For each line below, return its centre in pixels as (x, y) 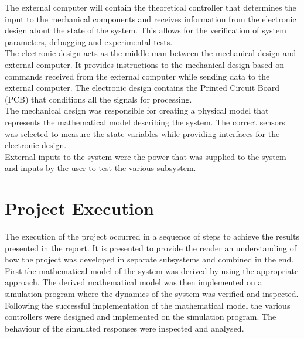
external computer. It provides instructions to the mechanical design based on (144, 64)
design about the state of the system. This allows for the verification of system (146, 30)
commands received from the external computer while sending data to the (137, 76)
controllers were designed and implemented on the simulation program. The (141, 317)
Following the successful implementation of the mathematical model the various (148, 305)
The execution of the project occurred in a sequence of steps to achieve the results (152, 236)
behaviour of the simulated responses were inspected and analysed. (124, 328)
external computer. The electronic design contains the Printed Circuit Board (142, 88)
